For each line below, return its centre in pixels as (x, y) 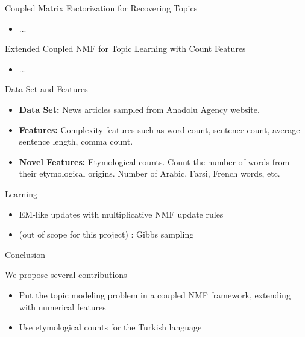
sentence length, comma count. (76, 141)
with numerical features (62, 307)
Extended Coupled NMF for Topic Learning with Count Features (125, 49)
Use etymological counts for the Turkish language (110, 327)
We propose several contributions (66, 275)
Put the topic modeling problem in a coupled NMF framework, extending (155, 294)
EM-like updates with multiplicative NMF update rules (121, 214)
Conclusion (25, 254)
